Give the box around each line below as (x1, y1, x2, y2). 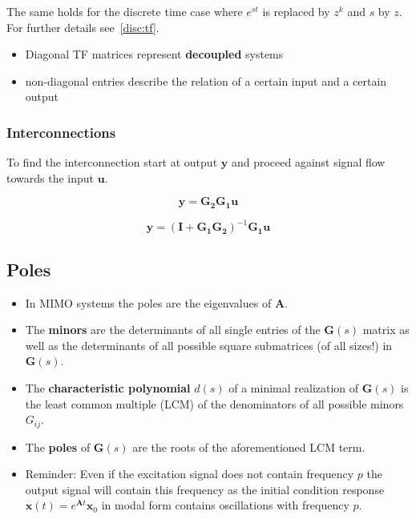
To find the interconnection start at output (6, 154, 218, 171)
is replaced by (262, 3, 330, 19)
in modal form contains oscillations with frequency (101, 497, 349, 513)
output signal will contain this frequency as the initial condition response (25, 481, 385, 497)
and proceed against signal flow (231, 154, 386, 171)
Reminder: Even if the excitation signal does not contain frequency (25, 465, 354, 482)
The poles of (25, 438, 91, 455)
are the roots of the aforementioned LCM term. (132, 438, 366, 455)
